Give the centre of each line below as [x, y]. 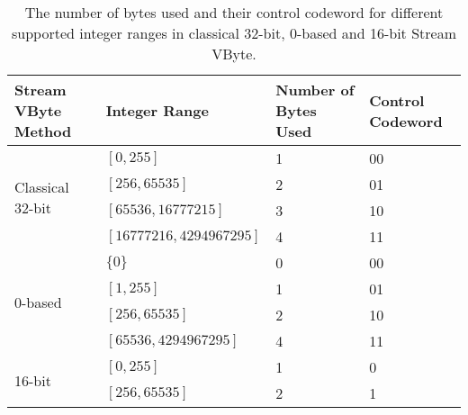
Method [43, 131]
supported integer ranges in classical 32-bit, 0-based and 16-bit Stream [234, 33]
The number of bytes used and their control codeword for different [234, 12]
